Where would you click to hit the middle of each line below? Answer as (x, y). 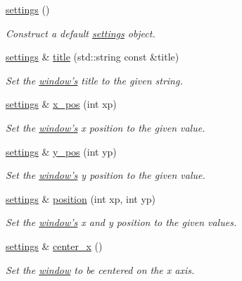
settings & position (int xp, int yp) (81, 198)
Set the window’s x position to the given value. (106, 127)
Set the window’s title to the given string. (94, 80)
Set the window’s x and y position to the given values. (121, 222)
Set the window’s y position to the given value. (106, 175)
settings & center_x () (54, 245)
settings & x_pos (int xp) (61, 104)
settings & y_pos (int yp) (61, 151)
